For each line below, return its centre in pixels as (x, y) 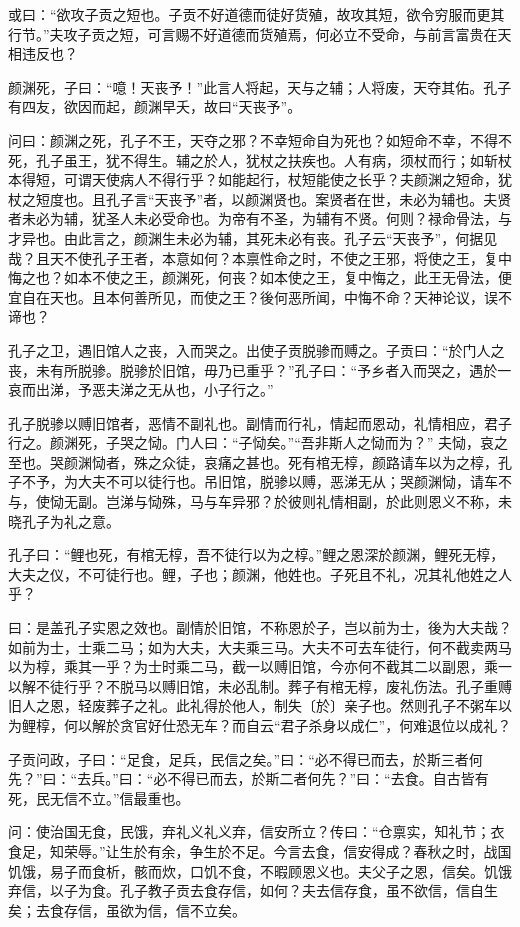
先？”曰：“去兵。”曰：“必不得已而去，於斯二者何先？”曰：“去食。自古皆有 (248, 778)
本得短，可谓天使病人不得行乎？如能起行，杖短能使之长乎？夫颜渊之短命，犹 (260, 179)
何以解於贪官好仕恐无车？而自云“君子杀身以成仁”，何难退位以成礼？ (287, 725)
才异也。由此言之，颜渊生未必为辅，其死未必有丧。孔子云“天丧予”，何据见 (253, 237)
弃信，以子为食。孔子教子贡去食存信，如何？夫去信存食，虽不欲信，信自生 (253, 890)
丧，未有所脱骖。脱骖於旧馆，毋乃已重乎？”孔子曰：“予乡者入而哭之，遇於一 (260, 369)
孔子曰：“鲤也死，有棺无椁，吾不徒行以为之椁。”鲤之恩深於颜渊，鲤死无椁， (256, 554)
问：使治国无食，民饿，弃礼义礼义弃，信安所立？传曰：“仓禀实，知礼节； (249, 831)
